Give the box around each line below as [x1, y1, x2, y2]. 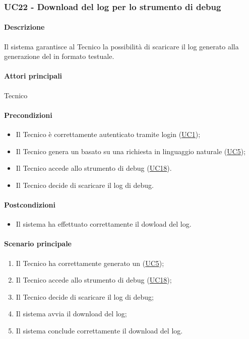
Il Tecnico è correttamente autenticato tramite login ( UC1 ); [16, 129, 201, 140]
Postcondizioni [4, 199, 55, 210]
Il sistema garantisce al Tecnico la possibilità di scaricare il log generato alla [4, 41, 239, 51]
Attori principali [4, 71, 63, 81]
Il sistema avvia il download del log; [16, 308, 127, 319]
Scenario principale [4, 238, 72, 249]
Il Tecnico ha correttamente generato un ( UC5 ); [16, 257, 164, 268]
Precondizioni [4, 109, 52, 120]
